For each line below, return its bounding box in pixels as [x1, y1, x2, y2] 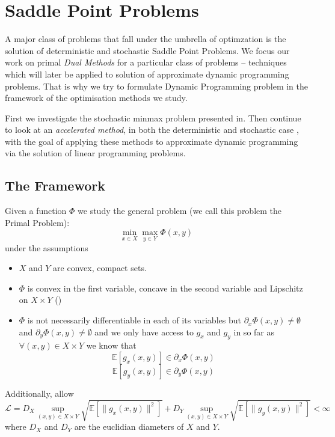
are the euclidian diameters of [74, 420, 184, 433]
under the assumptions [5, 241, 88, 254]
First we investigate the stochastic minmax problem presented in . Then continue [5, 111, 301, 124]
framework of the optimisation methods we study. [5, 91, 188, 104]
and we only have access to [94, 325, 194, 338]
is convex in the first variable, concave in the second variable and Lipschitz [27, 281, 303, 294]
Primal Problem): [5, 216, 70, 228]
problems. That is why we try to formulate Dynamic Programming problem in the [5, 79, 308, 92]
